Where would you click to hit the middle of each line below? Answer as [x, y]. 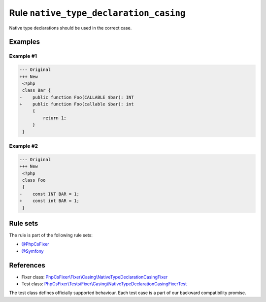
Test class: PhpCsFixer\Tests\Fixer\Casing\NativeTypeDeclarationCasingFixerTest [104, 284]
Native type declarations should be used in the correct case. [70, 28]
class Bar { [37, 90]
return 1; [54, 118]
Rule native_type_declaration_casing [97, 13]
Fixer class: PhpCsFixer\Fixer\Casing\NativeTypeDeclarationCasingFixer [95, 277]
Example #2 [24, 146]
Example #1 [23, 56]
